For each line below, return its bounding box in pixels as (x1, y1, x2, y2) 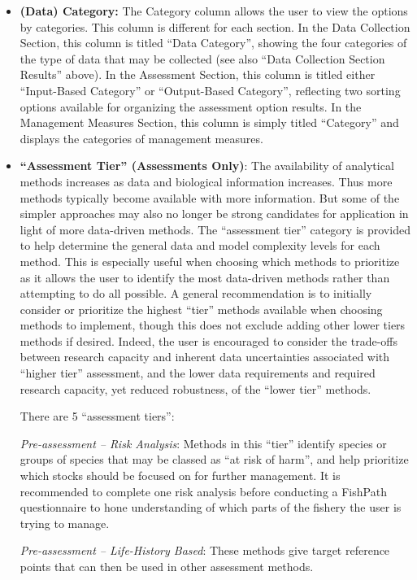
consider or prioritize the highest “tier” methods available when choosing (20, 300, 383, 317)
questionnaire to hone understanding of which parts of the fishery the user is (20, 499, 402, 516)
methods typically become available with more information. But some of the (20, 189, 400, 206)
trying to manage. (20, 514, 110, 531)
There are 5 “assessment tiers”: (20, 408, 175, 425)
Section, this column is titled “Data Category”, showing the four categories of (20, 34, 407, 51)
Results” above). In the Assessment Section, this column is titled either (20, 66, 376, 83)
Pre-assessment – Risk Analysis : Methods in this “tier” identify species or (20, 434, 387, 451)
